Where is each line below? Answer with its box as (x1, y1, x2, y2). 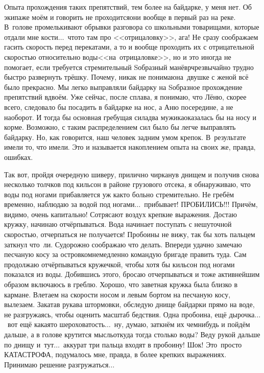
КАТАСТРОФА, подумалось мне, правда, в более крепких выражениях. (4, 349, 227, 360)
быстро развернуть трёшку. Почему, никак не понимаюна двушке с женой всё (4, 72, 249, 82)
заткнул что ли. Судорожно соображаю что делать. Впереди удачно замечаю (4, 239, 242, 249)
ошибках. (4, 151, 33, 162)
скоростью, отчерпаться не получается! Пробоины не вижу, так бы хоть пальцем (4, 229, 255, 240)
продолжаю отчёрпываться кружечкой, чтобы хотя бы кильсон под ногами (4, 259, 235, 269)
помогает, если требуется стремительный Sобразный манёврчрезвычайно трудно (4, 61, 254, 72)
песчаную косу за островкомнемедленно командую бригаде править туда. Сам (4, 249, 247, 260)
